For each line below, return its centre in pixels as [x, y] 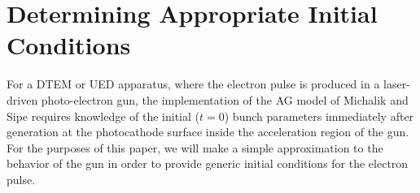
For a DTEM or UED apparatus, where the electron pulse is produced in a [193, 84]
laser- [397, 84]
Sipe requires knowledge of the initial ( [103, 116]
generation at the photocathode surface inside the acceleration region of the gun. [208, 132]
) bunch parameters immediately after [319, 116]
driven [22, 99]
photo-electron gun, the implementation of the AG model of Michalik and [225, 99]
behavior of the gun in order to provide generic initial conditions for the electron [208, 163]
